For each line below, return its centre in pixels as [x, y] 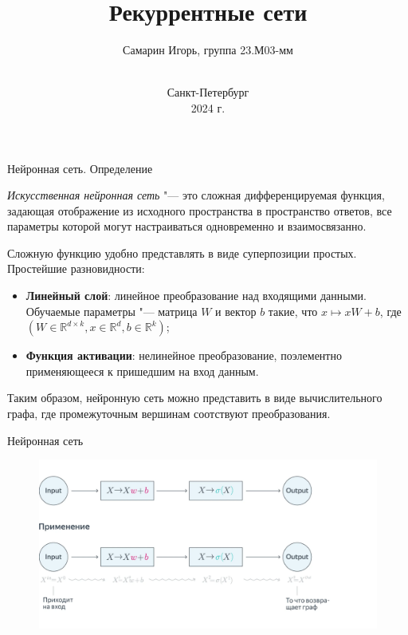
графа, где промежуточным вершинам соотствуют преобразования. [169, 414]
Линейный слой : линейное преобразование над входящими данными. [196, 296]
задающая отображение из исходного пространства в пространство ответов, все [200, 210]
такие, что [293, 311]
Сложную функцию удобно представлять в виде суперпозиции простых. [182, 252]
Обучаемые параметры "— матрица [112, 311]
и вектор [236, 311]
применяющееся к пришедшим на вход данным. [142, 371]
